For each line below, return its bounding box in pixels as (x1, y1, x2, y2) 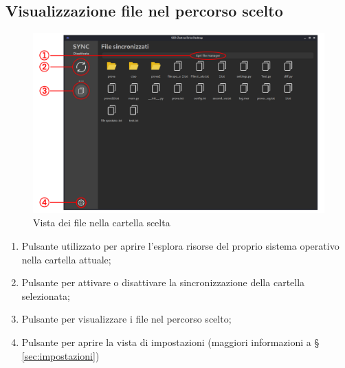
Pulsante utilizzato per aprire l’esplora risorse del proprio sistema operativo (21, 239, 340, 253)
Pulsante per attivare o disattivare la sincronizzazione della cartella (21, 275, 305, 290)
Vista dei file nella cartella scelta (33, 215, 170, 230)
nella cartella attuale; (21, 252, 111, 266)
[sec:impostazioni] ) (21, 348, 100, 362)
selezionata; (21, 288, 70, 303)
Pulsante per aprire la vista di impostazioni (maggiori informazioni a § (21, 335, 320, 349)
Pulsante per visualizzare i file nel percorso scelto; (21, 312, 232, 326)
